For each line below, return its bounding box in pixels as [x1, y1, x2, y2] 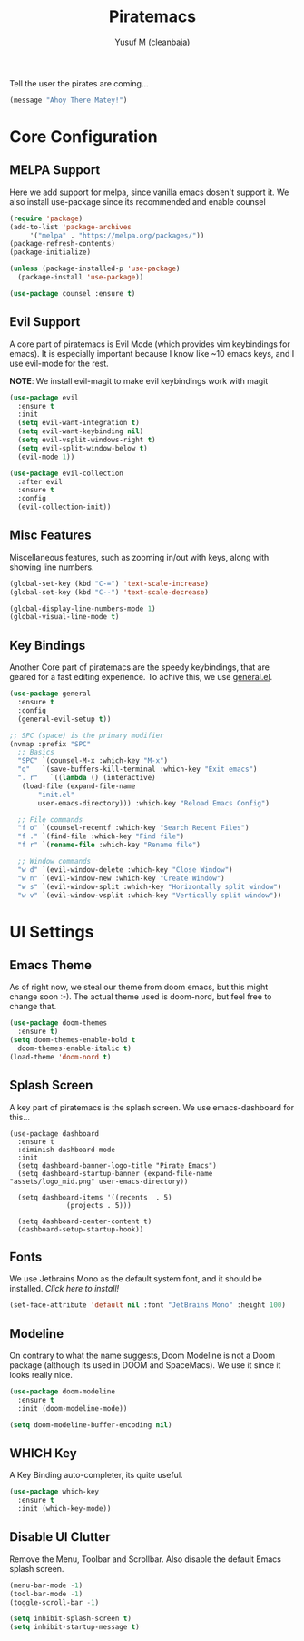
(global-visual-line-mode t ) [9, 613, 120, 622]
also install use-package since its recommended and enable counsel [9, 196, 266, 207]
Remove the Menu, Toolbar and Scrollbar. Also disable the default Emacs [9, 1554, 281, 1565]
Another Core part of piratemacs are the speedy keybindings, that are [9, 662, 270, 673]
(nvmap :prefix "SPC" [9, 739, 92, 748]
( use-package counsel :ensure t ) [9, 289, 136, 298]
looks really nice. [9, 1370, 73, 1381]
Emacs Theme [9, 957, 93, 973]
